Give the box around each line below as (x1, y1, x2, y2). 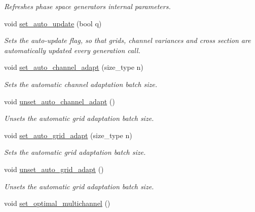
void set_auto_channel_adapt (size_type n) (4, 62, 143, 72)
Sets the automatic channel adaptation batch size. (4, 78, 157, 89)
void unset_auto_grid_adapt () (4, 163, 104, 174)
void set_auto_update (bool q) (4, 18, 102, 28)
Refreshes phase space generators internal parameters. (4, 1, 171, 11)
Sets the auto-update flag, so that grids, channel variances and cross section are (4, 35, 251, 46)
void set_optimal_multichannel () (4, 198, 111, 208)
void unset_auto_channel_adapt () (4, 96, 115, 106)
